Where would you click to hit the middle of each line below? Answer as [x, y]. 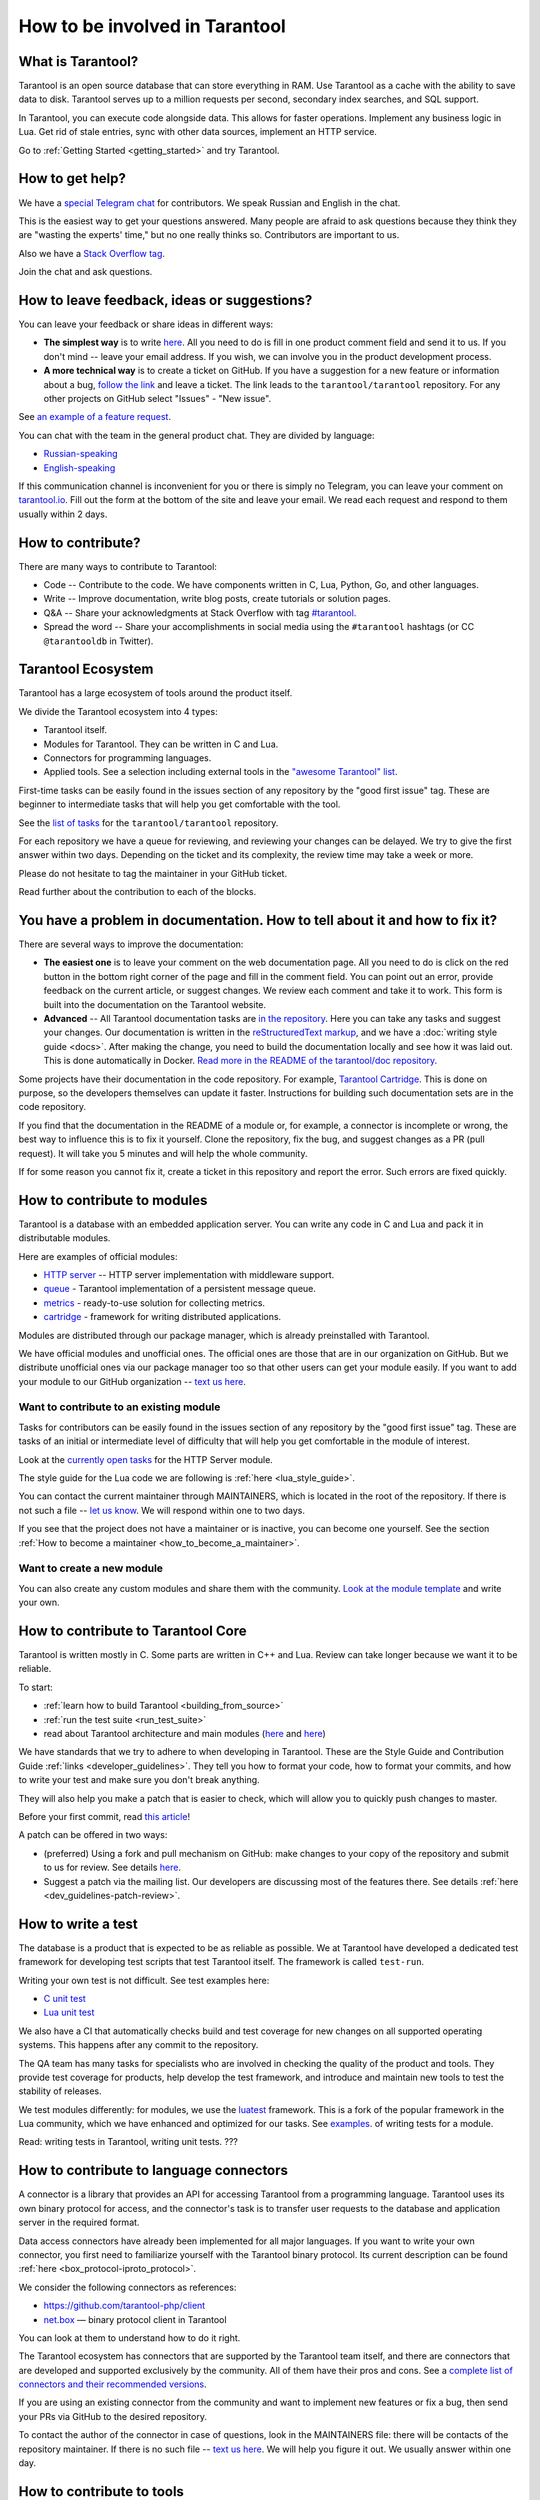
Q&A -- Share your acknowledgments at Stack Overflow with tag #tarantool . [200, 612]
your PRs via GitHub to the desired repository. [112, 2416]
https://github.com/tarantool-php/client [124, 2306]
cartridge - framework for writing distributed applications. [162, 1317]
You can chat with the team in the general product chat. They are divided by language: [196, 435]
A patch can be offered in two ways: [93, 1835]
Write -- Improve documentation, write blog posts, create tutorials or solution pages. [217, 599]
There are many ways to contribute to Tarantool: [117, 566]
